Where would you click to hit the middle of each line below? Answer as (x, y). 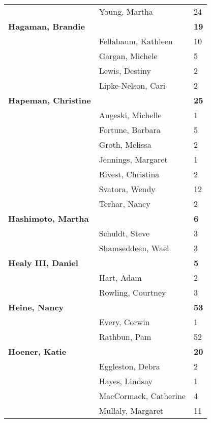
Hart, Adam (120, 277)
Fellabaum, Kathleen (136, 41)
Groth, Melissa (125, 144)
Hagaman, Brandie (47, 26)
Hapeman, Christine (50, 100)
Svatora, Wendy (127, 189)
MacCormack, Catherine (142, 396)
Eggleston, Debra (129, 366)
